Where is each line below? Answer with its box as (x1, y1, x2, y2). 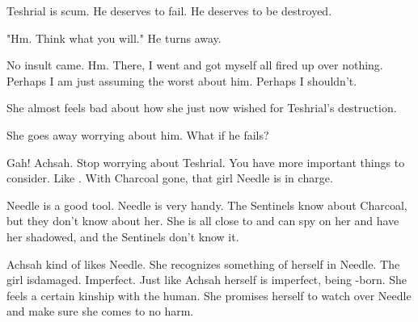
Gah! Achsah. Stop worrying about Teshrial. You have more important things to (6, 153, 405, 170)
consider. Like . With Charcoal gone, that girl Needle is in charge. (6, 169, 333, 186)
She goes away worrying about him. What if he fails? (6, 126, 269, 143)
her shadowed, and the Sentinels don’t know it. (6, 228, 239, 245)
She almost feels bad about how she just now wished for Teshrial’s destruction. (6, 99, 397, 116)
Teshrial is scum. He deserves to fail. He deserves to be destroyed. (6, 2, 332, 19)
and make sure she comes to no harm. (6, 303, 194, 320)
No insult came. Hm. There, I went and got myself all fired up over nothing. (6, 56, 383, 73)
